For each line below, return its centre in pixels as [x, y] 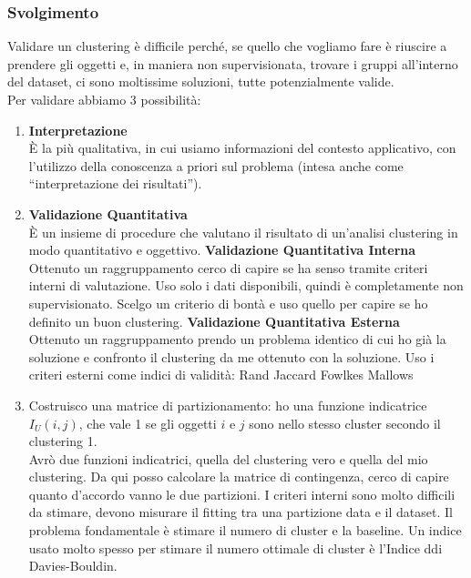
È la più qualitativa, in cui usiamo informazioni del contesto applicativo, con [242, 148]
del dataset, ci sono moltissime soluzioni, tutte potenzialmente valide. [201, 81]
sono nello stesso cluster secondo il [345, 423]
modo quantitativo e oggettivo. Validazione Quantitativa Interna [222, 250]
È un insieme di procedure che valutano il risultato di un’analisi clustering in [243, 232]
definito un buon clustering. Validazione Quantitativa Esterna [214, 321]
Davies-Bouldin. [73, 566]
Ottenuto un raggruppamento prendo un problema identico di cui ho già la [237, 339]
